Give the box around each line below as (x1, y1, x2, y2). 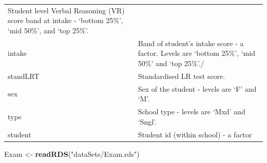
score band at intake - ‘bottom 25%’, (8, 15, 123, 26)
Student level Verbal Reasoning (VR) (8, 5, 125, 15)
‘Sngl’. (138, 116, 157, 127)
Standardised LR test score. (138, 70, 225, 81)
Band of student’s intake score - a (138, 37, 244, 48)
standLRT (8, 70, 40, 81)
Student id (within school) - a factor (138, 129, 252, 139)
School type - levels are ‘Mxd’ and (138, 106, 245, 117)
